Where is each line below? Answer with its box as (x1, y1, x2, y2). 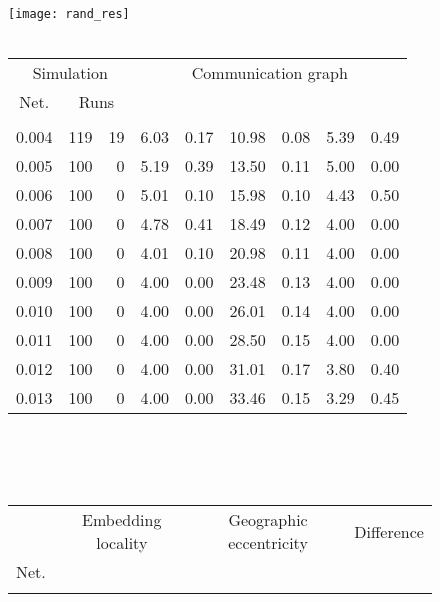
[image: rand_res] (8, 7, 130, 21)
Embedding (82, 508, 162, 532)
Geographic (228, 508, 308, 532)
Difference (354, 519, 424, 543)
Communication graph (191, 61, 348, 85)
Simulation (32, 61, 108, 85)
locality (96, 531, 148, 555)
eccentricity (228, 531, 308, 555)
